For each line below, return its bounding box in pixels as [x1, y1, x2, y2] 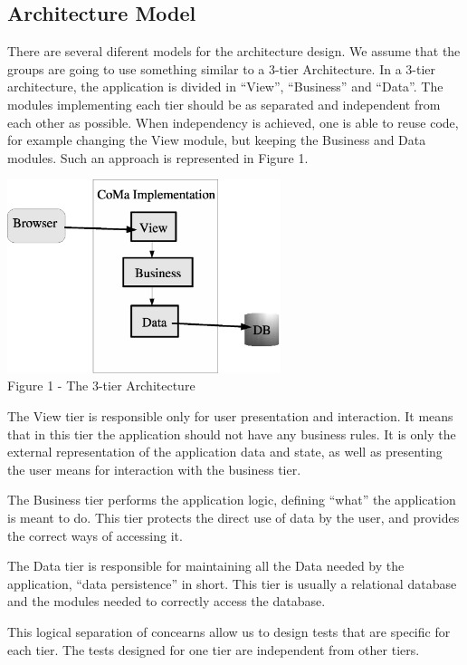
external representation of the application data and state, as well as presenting [7, 442, 443, 461]
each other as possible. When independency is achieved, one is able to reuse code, [7, 112, 459, 131]
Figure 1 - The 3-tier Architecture [7, 376, 195, 395]
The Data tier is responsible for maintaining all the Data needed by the [7, 556, 405, 575]
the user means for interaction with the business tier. [7, 459, 301, 478]
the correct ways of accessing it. [7, 525, 183, 545]
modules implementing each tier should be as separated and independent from [7, 94, 441, 113]
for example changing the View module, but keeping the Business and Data [7, 130, 426, 149]
